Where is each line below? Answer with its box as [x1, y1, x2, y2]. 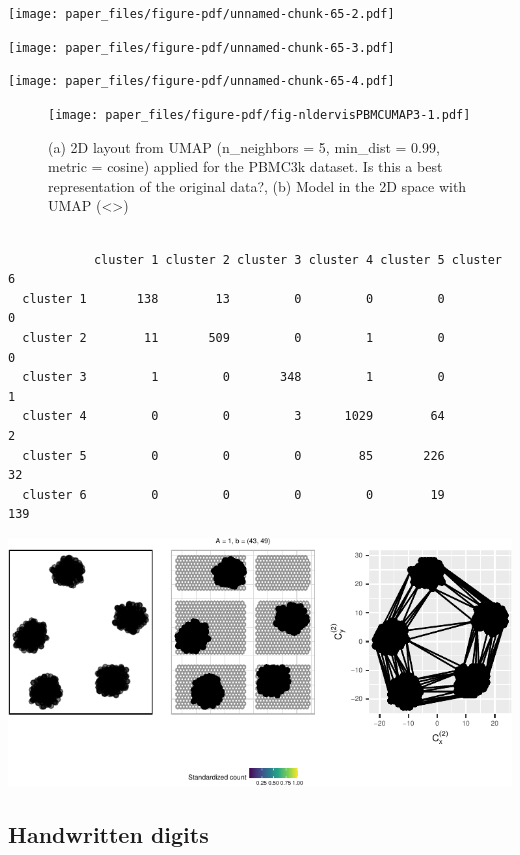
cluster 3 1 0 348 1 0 [22, 370, 445, 385]
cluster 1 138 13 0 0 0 [22, 291, 445, 306]
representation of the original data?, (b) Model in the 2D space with [48, 175, 467, 196]
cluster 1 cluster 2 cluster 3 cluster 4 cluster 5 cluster [93, 252, 502, 267]
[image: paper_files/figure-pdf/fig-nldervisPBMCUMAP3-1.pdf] [48, 107, 471, 122]
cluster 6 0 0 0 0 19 [22, 487, 445, 502]
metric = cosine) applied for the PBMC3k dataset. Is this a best [48, 156, 443, 177]
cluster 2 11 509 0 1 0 [22, 330, 445, 345]
